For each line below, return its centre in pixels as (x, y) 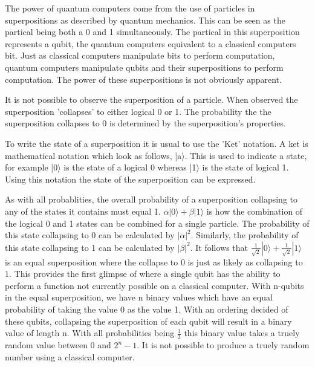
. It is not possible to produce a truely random (223, 345)
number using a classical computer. (70, 356)
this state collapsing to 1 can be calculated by (90, 247)
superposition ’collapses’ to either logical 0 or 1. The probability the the (138, 111)
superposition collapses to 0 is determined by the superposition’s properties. (145, 123)
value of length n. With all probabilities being (90, 333)
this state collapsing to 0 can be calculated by (90, 235)
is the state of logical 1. (245, 167)
